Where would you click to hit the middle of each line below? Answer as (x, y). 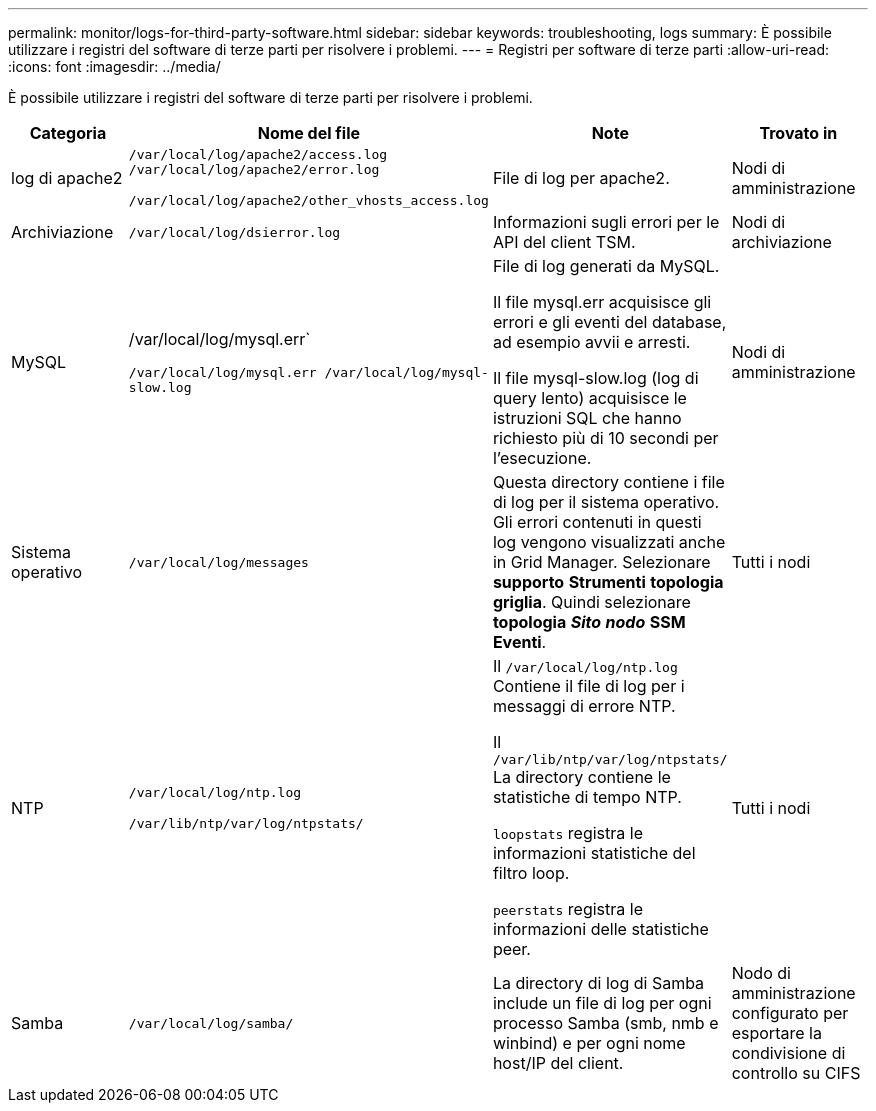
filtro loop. (531, 873)
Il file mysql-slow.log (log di (595, 378)
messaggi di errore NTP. (584, 706)
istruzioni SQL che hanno (587, 418)
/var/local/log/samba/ (211, 1023)
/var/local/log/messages (218, 562)
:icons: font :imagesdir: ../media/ (114, 66)
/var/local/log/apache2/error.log (254, 169)
